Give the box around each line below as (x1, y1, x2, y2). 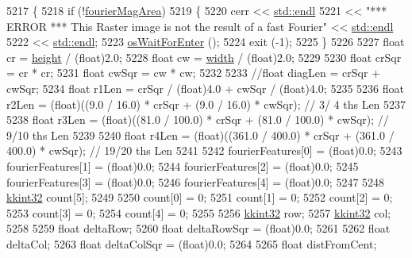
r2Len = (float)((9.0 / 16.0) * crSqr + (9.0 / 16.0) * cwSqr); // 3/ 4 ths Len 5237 (6, 95, 406, 112)
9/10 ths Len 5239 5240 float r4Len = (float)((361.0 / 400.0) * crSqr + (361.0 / (6, 126, 395, 143)
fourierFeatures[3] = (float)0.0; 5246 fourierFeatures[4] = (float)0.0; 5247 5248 (6, 173, 385, 190)
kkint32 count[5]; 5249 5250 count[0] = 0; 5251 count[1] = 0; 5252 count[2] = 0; (6, 189, 393, 206)
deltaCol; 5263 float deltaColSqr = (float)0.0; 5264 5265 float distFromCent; (6, 235, 377, 252)
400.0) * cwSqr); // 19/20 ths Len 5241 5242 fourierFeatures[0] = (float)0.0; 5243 (6, 142, 402, 159)
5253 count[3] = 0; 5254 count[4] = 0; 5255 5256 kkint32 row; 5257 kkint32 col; (6, 204, 391, 221)
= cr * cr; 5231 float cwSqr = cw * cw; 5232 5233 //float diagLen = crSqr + (6, 64, 380, 81)
